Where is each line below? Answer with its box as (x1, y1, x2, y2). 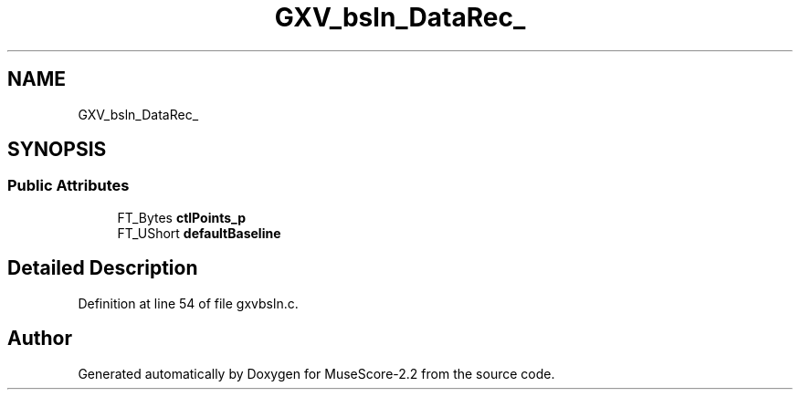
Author (7, 327, 72, 350)
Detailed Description (7, 256, 198, 280)
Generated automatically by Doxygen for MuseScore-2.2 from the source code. (78, 365, 555, 381)
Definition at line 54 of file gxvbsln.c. (78, 295, 299, 311)
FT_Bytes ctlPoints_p (117, 209, 246, 225)
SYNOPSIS (7, 138, 107, 162)
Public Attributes (7, 176, 130, 195)
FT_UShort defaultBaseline (117, 225, 281, 241)
